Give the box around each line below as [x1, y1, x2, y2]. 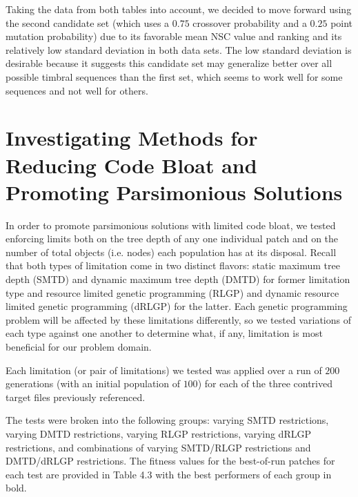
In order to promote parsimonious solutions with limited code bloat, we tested [6, 217, 336, 232]
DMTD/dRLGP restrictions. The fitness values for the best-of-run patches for [6, 454, 335, 468]
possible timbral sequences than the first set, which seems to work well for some [6, 69, 343, 84]
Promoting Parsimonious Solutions [6, 177, 343, 206]
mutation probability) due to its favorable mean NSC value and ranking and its [6, 29, 342, 43]
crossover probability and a [192, 15, 307, 30]
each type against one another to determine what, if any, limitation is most [6, 326, 323, 340]
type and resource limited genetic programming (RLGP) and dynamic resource [6, 285, 339, 300]
